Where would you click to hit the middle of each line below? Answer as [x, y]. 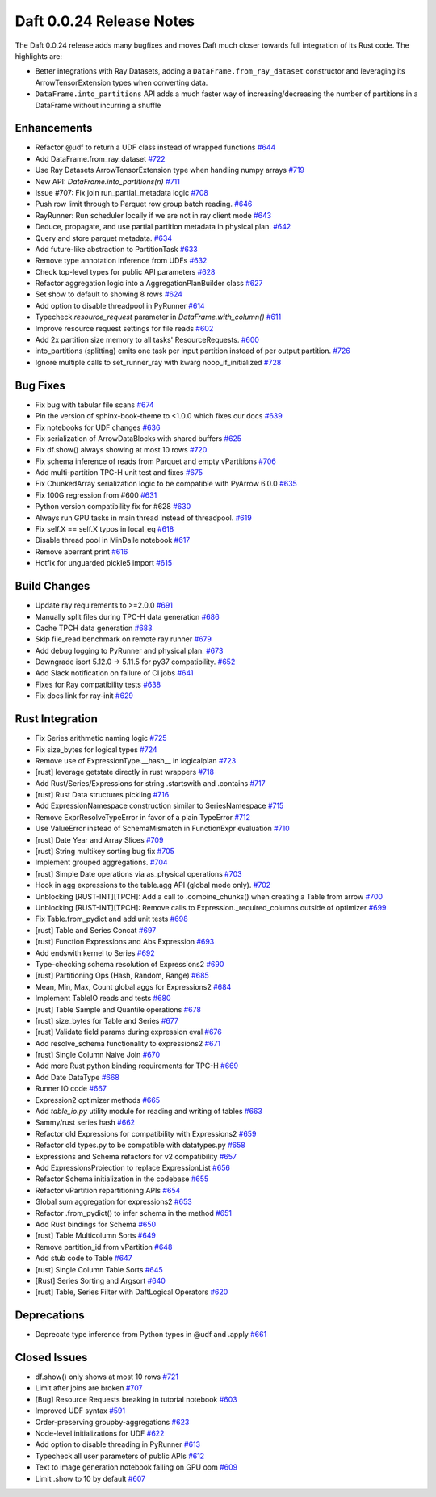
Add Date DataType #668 [78, 1077]
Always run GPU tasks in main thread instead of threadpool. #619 [143, 518]
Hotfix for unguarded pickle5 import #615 [104, 563]
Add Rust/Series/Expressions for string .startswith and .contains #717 [150, 783]
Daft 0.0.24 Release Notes [105, 21]
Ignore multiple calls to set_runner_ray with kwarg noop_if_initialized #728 [158, 362]
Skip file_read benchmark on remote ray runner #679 [123, 639]
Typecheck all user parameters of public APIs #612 [120, 1456]
